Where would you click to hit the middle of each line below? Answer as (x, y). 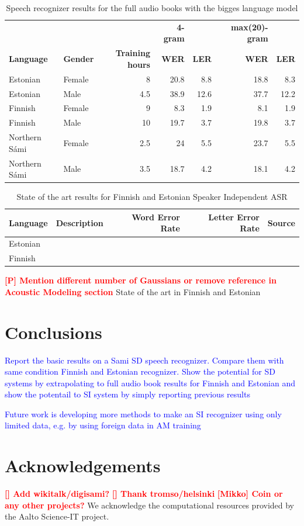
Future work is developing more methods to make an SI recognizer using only (143, 413)
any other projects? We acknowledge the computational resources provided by (149, 505)
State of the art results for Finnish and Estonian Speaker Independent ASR (152, 197)
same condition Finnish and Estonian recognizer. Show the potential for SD (140, 371)
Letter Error (234, 217)
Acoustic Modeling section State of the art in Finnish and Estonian (133, 291)
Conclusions (53, 332)
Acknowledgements (83, 466)
